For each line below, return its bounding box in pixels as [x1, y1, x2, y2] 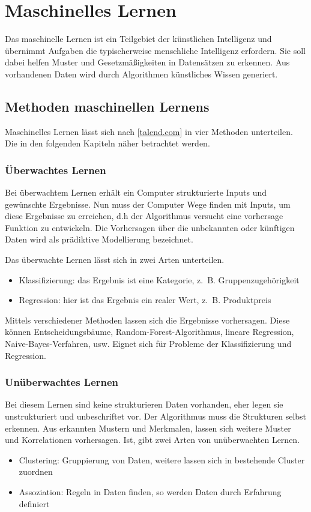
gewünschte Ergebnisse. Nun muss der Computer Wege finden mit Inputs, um [5, 197, 291, 210]
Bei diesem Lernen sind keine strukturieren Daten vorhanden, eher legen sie [5, 398, 283, 411]
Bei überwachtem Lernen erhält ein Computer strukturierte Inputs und [5, 186, 267, 199]
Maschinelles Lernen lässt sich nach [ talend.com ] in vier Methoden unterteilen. [5, 125, 293, 137]
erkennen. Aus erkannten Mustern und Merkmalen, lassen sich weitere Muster [5, 421, 291, 434]
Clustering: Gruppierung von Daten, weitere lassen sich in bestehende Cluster [19, 453, 305, 466]
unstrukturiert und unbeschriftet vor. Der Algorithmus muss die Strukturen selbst [5, 410, 307, 423]
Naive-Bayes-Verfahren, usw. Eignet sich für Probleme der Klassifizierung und [5, 337, 292, 350]
